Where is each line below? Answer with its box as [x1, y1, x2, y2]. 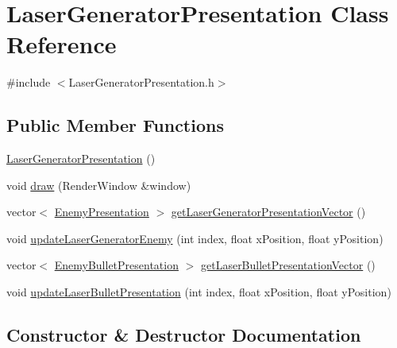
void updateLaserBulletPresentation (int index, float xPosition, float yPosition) [6, 284, 391, 300]
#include [6, 74, 51, 91]
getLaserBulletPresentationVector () [200, 257, 376, 273]
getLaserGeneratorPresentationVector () [171, 203, 366, 220]
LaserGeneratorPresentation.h [68, 74, 214, 91]
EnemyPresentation [54, 203, 149, 220]
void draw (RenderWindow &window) [6, 176, 191, 193]
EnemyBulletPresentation [54, 257, 179, 273]
